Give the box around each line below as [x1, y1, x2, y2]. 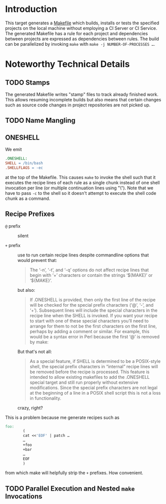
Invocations [5, 492, 43, 501]
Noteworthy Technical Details [5, 59, 130, 70]
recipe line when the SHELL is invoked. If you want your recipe [29, 312, 158, 319]
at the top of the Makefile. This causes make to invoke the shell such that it [5, 174, 156, 180]
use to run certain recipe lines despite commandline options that [17, 252, 149, 258]
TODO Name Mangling [5, 116, 76, 125]
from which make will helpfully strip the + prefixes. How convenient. [5, 470, 144, 476]
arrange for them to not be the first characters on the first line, [29, 323, 157, 329]
